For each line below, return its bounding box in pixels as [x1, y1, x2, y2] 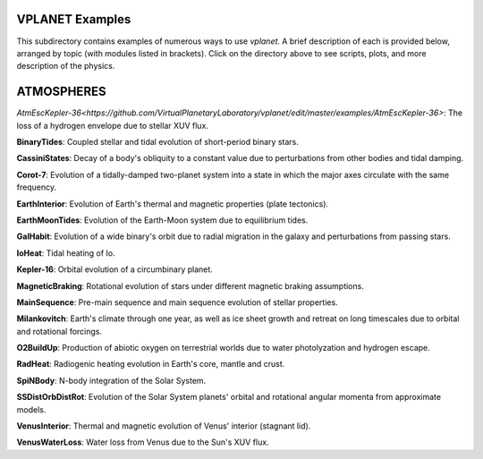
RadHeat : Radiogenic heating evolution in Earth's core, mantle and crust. [16, 359, 285, 370]
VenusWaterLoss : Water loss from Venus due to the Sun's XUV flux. [16, 437, 269, 447]
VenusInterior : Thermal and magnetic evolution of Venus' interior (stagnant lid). [16, 421, 311, 431]
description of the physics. [16, 61, 115, 72]
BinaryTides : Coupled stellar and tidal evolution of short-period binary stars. [16, 136, 299, 147]
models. [16, 404, 47, 415]
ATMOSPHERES [16, 84, 106, 99]
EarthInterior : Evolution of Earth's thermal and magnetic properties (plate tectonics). [16, 198, 329, 209]
